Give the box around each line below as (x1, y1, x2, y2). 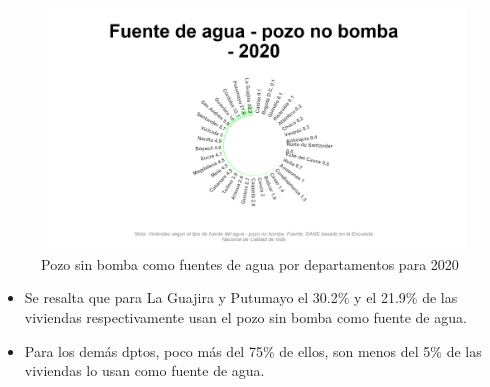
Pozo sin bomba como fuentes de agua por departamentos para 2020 (41, 253, 459, 274)
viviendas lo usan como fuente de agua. (24, 360, 265, 381)
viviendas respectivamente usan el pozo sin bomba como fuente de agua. (24, 307, 467, 327)
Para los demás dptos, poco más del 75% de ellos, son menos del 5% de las (24, 340, 482, 361)
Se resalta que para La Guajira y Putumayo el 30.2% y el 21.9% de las (24, 287, 458, 308)
